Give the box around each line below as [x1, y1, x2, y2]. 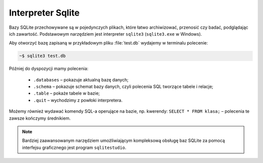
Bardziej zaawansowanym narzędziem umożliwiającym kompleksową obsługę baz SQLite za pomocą [22, 138, 225, 143]
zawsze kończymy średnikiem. [9, 115, 71, 121]
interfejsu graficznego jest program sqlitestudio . [22, 144, 127, 150]
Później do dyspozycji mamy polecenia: [9, 66, 89, 72]
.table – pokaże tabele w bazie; [33, 90, 100, 96]
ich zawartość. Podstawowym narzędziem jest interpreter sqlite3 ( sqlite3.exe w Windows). [9, 31, 202, 37]
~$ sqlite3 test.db [19, 53, 66, 59]
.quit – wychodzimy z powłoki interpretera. [33, 97, 123, 103]
